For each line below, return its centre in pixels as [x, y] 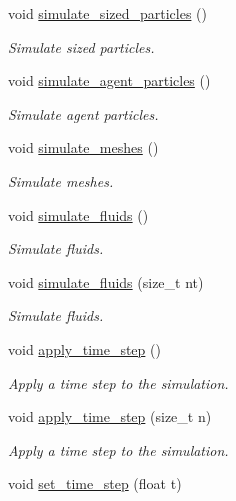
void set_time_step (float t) [95, 483]
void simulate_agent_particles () [109, 80]
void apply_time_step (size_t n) [110, 416]
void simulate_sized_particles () [107, 13]
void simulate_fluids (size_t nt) [106, 281]
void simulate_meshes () [83, 147]
